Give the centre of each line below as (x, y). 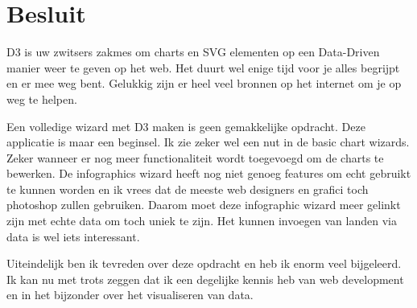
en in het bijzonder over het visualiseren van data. (130, 295)
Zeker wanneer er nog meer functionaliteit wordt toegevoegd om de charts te (195, 157)
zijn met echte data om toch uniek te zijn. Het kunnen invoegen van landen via (202, 221)
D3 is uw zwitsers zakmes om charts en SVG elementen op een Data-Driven (193, 52)
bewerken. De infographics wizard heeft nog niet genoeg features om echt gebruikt (209, 173)
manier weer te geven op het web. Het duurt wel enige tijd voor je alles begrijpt (203, 67)
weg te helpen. (42, 99)
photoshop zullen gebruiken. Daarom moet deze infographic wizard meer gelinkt (204, 205)
